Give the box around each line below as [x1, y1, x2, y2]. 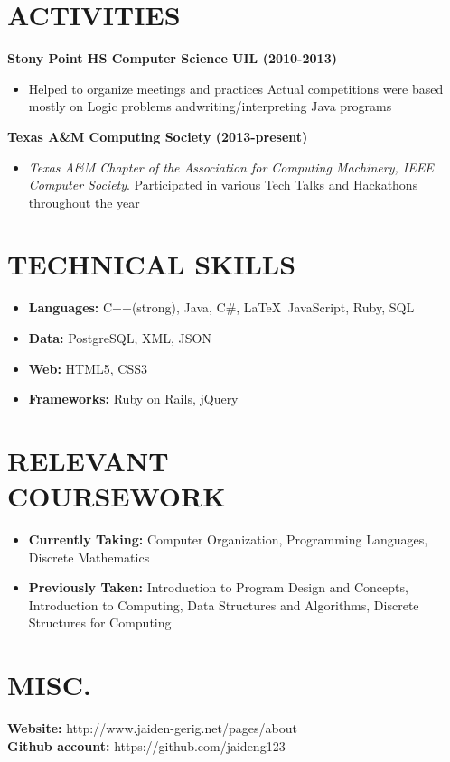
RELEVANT [7, 441, 169, 479]
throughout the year [28, 192, 140, 211]
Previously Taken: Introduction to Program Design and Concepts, [28, 578, 408, 597]
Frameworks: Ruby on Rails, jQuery [28, 389, 239, 408]
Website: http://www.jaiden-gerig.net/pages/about [7, 719, 297, 738]
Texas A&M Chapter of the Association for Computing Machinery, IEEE [28, 157, 434, 176]
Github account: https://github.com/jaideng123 [7, 736, 286, 755]
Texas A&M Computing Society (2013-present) [7, 126, 308, 145]
